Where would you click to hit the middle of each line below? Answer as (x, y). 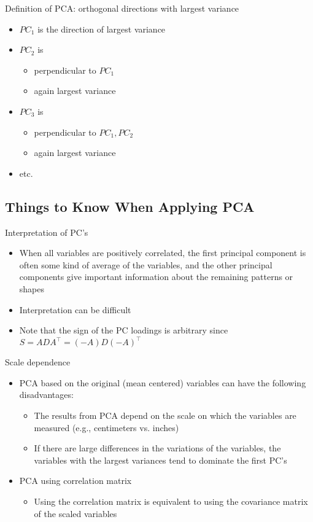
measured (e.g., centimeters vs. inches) (106, 427)
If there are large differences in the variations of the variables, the (157, 448)
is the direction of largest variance (102, 29)
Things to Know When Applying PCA (130, 206)
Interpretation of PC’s (47, 232)
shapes (32, 288)
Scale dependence (38, 362)
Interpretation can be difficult (75, 309)
